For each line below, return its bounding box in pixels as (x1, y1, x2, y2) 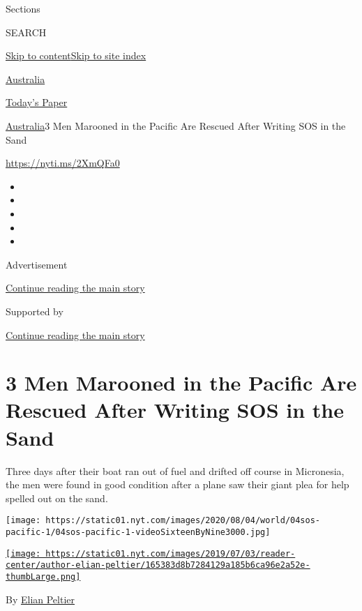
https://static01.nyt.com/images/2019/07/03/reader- (45, 548, 296, 559)
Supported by (6, 303, 63, 318)
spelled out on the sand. (6, 490, 108, 505)
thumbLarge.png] (6, 572, 81, 582)
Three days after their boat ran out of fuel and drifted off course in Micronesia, (6, 463, 345, 478)
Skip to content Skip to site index (6, 48, 146, 63)
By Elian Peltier (6, 591, 75, 606)
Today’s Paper (6, 95, 68, 110)
